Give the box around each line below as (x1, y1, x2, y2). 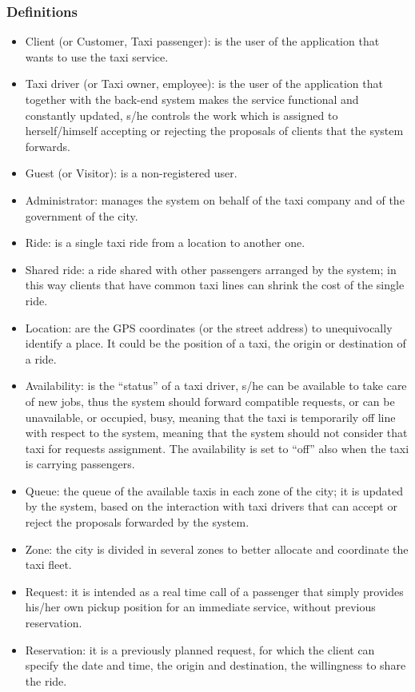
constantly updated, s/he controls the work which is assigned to (25, 106, 338, 123)
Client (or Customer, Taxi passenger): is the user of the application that (25, 33, 380, 50)
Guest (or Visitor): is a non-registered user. (25, 165, 237, 181)
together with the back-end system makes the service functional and (25, 91, 359, 107)
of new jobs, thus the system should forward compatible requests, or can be (25, 392, 395, 409)
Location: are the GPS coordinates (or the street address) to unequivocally (25, 319, 393, 336)
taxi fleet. (25, 556, 72, 573)
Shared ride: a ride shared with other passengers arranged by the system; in (25, 260, 397, 277)
